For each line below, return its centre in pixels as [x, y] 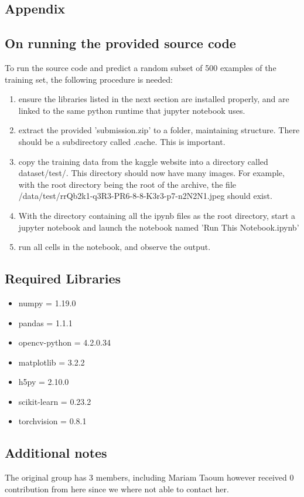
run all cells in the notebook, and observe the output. [115, 247]
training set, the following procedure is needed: [89, 79]
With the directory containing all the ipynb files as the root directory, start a [157, 215]
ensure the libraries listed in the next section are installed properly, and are [154, 99]
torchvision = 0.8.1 [52, 421]
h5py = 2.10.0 [44, 382]
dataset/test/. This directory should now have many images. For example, [151, 173]
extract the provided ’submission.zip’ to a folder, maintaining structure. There [159, 130]
